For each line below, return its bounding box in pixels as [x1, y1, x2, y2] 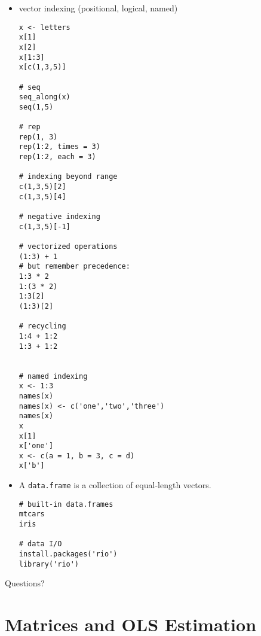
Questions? [5, 577, 45, 589]
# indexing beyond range [19, 172, 118, 181]
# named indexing [19, 372, 88, 381]
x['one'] [19, 442, 54, 451]
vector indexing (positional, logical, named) [19, 2, 178, 14]
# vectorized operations [19, 242, 118, 251]
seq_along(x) [19, 93, 70, 102]
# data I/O [19, 540, 62, 549]
